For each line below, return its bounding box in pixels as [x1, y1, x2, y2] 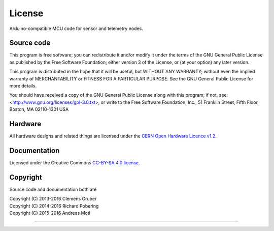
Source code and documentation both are [9, 186, 97, 192]
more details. [9, 83, 37, 89]
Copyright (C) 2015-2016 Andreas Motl [9, 210, 91, 216]
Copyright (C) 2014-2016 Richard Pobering [9, 203, 99, 209]
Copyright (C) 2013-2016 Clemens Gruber [9, 196, 97, 202]
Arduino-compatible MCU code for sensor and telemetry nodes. [9, 25, 143, 32]
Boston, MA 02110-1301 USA [9, 106, 69, 112]
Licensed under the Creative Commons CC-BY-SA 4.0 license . [9, 160, 140, 165]
